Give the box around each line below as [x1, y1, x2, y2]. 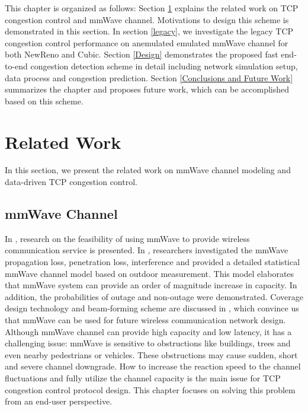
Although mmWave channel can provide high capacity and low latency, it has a [5, 325, 292, 337]
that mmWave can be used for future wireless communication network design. [5, 314, 286, 326]
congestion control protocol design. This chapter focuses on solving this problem [5, 383, 296, 396]
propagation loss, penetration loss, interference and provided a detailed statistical [5, 256, 300, 268]
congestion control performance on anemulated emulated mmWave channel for [5, 36, 288, 49]
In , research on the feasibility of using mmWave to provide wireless [5, 232, 250, 244]
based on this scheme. [5, 94, 84, 107]
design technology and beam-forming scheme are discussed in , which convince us [5, 302, 299, 314]
